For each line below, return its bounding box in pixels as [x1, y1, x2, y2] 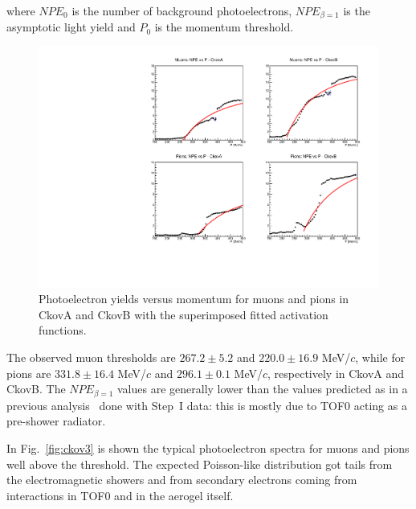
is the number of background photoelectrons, [71, 2, 292, 18]
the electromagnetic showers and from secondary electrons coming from [6, 471, 357, 488]
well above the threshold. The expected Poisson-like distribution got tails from [6, 455, 393, 472]
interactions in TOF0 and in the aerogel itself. [6, 486, 234, 503]
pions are [6, 364, 51, 381]
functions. [39, 322, 87, 339]
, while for [355, 349, 406, 366]
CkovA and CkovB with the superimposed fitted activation [39, 306, 328, 322]
